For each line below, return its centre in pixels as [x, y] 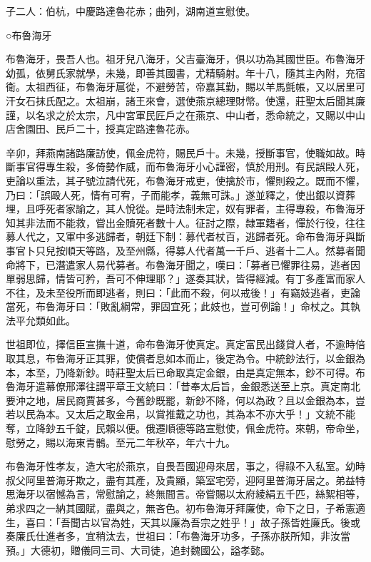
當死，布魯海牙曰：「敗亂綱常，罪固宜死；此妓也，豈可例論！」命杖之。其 [178, 306]
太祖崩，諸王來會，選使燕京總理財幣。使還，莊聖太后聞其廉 [225, 100]
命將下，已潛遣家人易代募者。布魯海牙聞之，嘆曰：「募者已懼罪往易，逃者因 [183, 264]
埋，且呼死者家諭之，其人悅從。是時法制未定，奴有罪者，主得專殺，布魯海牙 [185, 209]
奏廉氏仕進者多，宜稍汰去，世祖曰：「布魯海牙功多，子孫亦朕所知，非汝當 [178, 536]
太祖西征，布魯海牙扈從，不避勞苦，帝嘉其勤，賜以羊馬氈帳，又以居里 [190, 87]
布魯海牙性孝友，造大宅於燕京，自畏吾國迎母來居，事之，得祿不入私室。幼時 [185, 466]
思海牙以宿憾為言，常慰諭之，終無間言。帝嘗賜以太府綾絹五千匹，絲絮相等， [185, 494]
